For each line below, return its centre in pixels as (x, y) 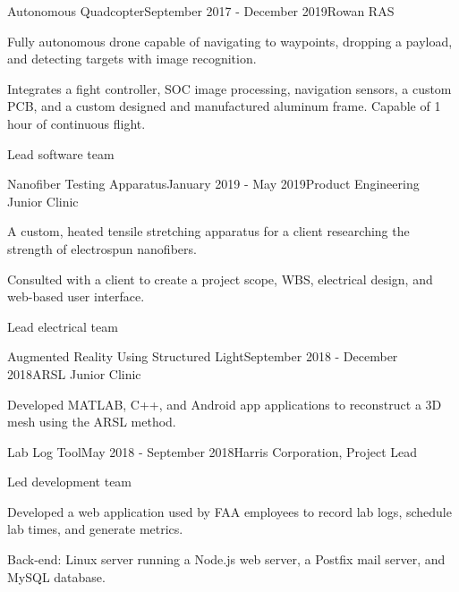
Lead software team (61, 153)
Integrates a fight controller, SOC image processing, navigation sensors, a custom (229, 88)
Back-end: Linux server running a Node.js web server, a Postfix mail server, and (226, 559)
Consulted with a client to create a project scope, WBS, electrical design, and (220, 279)
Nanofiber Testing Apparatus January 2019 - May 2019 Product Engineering (213, 184)
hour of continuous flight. (76, 123)
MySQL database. (56, 576)
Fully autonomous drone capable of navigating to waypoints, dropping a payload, (230, 41)
